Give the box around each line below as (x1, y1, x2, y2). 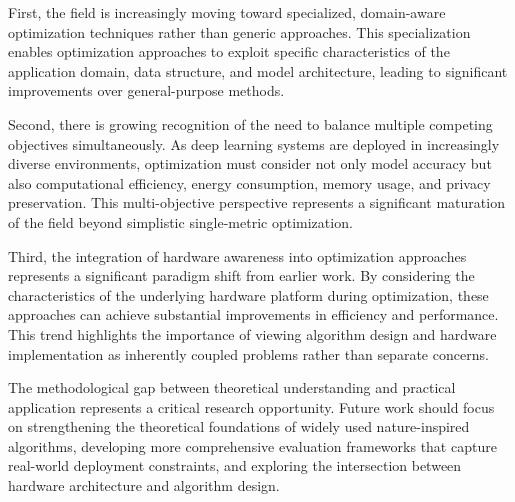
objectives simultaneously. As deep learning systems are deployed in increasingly (8, 133, 500, 154)
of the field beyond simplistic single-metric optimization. (8, 211, 353, 232)
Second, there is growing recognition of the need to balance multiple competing (8, 113, 493, 134)
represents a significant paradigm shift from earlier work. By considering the (8, 265, 475, 286)
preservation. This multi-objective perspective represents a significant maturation (8, 192, 505, 213)
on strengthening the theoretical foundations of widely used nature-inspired (8, 416, 470, 437)
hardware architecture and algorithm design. (8, 475, 280, 496)
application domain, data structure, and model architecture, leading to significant (8, 60, 508, 81)
